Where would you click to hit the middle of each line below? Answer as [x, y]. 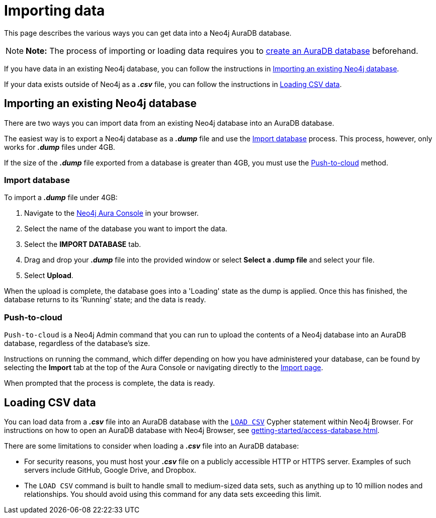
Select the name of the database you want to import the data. [126, 229]
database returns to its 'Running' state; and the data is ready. [105, 300]
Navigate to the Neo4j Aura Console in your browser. [112, 213]
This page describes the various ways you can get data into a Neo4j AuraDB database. [148, 33]
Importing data [55, 11]
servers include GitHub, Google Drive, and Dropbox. [110, 470]
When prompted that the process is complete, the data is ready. [110, 383]
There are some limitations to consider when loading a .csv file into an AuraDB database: [152, 446]
